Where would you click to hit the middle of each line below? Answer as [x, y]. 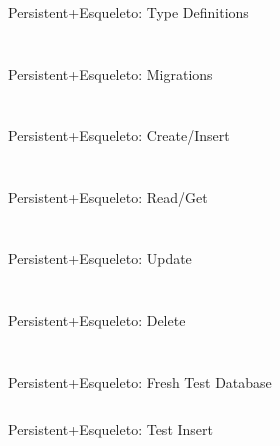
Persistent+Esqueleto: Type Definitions [128, 12]
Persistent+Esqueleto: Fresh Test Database [140, 381]
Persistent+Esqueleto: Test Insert [111, 429]
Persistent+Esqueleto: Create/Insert [119, 135]
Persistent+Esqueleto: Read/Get [108, 196]
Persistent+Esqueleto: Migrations [110, 73]
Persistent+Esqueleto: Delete [97, 319]
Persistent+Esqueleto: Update [100, 258]
